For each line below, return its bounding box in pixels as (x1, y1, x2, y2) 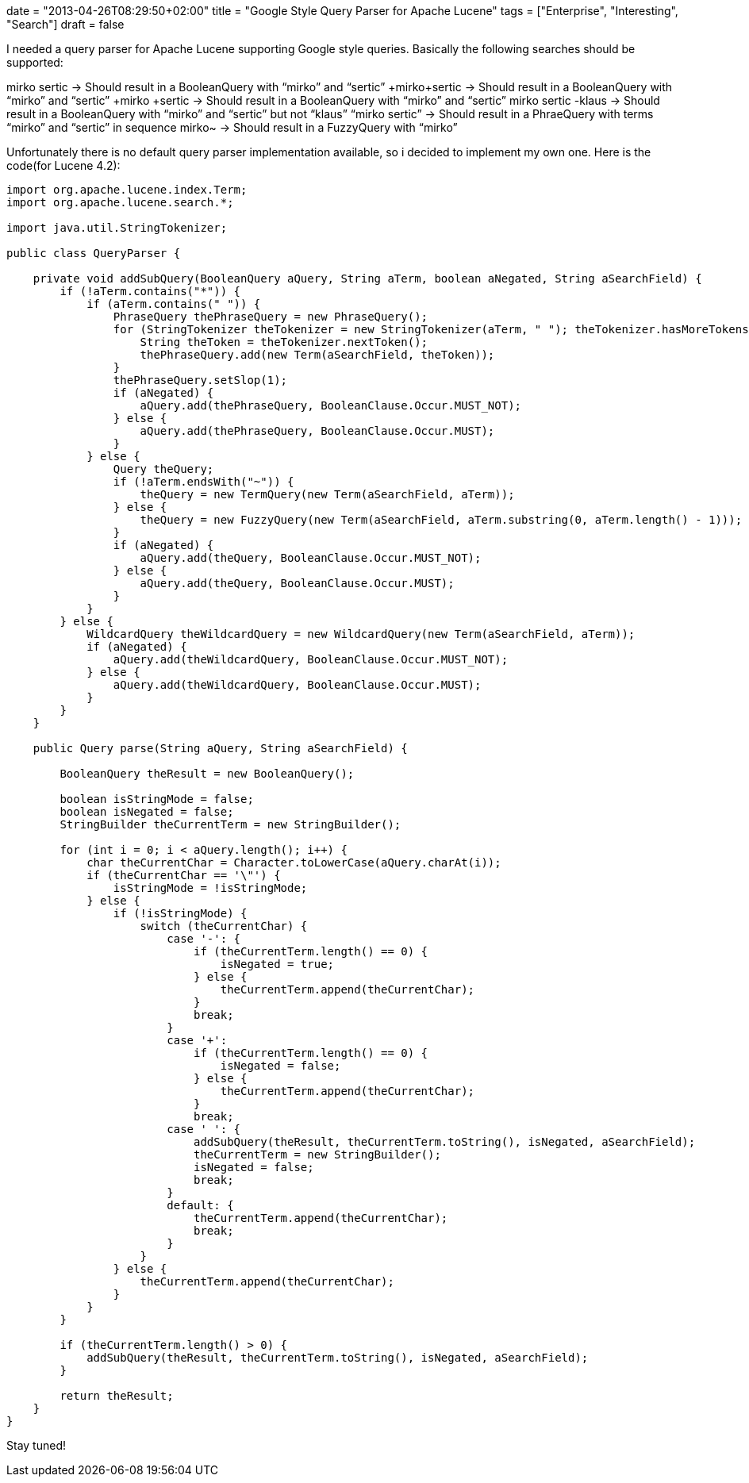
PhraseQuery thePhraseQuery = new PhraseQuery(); (113, 310, 428, 323)
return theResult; (60, 1389, 174, 1402)
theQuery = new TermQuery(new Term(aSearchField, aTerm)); (140, 488, 515, 501)
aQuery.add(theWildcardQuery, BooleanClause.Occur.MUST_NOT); (113, 653, 509, 666)
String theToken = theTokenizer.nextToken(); (140, 336, 428, 348)
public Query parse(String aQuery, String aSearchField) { (33, 742, 408, 755)
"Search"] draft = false (6, 17, 125, 31)
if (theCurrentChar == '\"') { (86, 869, 281, 882)
